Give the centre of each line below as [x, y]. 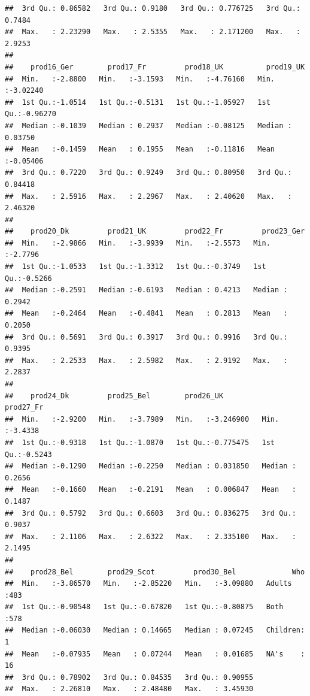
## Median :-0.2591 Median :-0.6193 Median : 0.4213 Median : [146, 290]
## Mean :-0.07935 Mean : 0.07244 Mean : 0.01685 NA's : [155, 654]
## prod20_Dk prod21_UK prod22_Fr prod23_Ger [155, 232]
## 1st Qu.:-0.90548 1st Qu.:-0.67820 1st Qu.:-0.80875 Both [144, 607]
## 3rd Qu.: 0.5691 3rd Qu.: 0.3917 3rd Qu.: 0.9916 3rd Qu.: [146, 337]
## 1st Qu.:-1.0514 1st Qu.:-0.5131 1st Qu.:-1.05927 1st [138, 102]
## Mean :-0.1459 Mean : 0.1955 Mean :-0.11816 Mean [140, 149]
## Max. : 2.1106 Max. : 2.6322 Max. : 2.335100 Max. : [151, 536]
